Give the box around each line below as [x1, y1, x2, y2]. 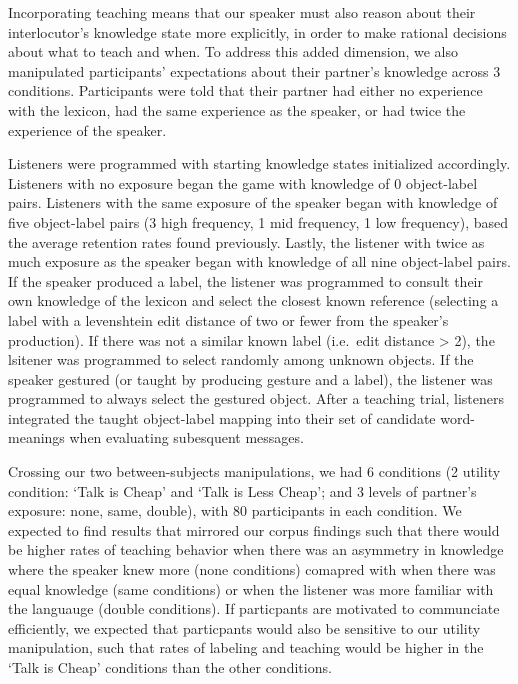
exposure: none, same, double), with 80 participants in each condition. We [8, 500, 462, 521]
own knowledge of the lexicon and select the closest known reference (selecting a [8, 290, 499, 311]
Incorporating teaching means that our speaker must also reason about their [8, 2, 476, 22]
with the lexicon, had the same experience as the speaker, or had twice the [8, 99, 466, 120]
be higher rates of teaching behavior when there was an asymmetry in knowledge [8, 539, 504, 560]
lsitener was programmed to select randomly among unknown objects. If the [8, 349, 474, 370]
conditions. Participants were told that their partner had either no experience [8, 80, 483, 101]
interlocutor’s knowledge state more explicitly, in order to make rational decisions [8, 21, 507, 42]
